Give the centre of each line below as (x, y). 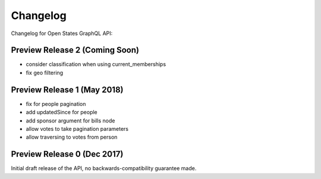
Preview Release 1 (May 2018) (67, 89)
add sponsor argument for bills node (70, 120)
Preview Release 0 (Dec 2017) (67, 154)
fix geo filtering (45, 73)
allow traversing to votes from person (72, 137)
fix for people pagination (56, 103)
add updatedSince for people (62, 112)
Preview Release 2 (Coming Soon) (75, 50)
